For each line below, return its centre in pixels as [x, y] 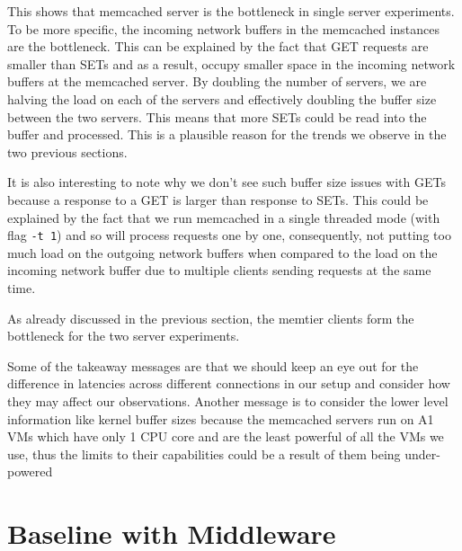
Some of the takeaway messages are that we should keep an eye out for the [213, 365]
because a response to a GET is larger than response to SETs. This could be [218, 199]
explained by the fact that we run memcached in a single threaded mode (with [224, 217]
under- [422, 453]
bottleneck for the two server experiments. [124, 336]
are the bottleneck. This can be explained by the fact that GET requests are [218, 46]
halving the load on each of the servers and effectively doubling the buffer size [222, 98]
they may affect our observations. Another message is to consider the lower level [228, 400]
